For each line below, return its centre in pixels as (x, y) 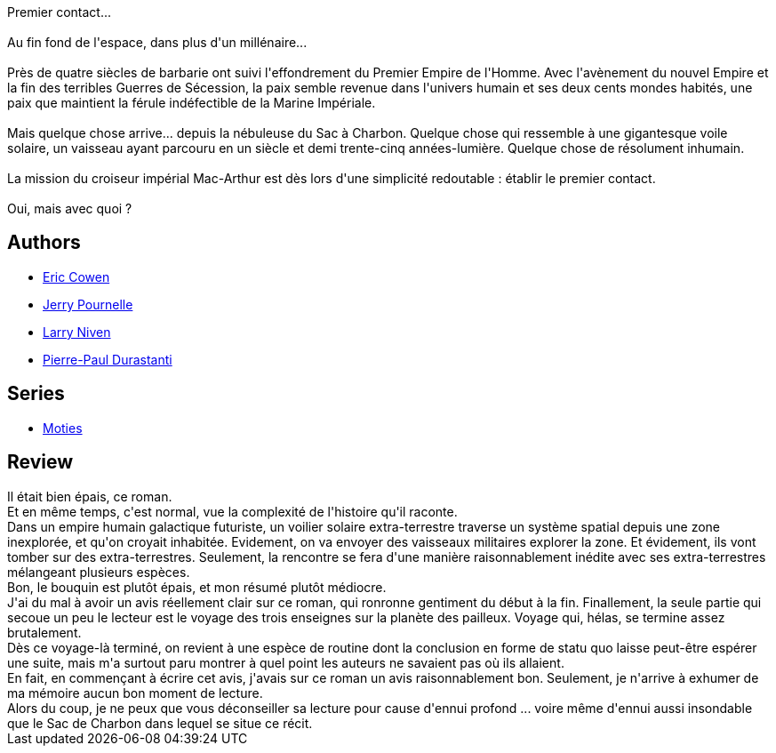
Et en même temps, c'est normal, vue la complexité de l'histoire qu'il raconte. (232, 511)
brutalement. (44, 632)
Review (40, 462)
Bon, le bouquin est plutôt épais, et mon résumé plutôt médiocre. (197, 587)
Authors (44, 243)
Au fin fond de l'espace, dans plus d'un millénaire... (157, 42)
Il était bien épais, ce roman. (90, 496)
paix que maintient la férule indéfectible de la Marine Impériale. (192, 103)
